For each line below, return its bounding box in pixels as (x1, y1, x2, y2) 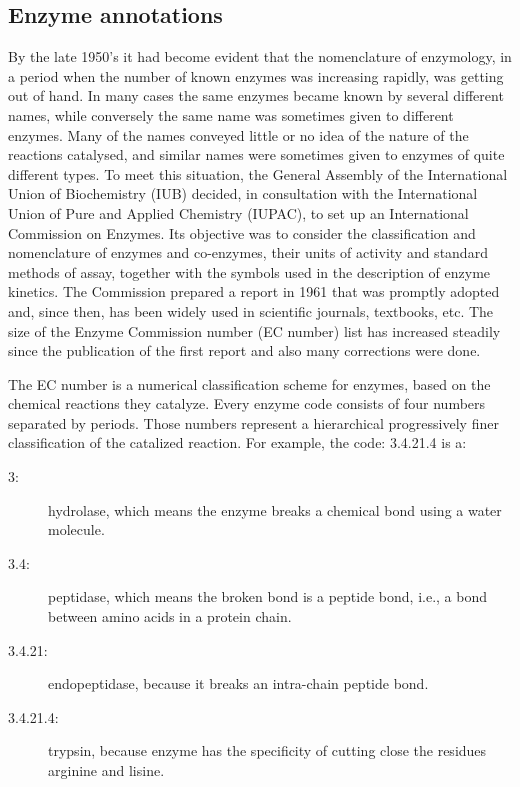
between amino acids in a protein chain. (48, 606, 292, 627)
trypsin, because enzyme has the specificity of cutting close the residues (48, 740, 487, 761)
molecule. (48, 519, 105, 540)
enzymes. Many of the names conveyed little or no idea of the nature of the (8, 124, 469, 145)
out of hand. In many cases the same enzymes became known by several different (8, 85, 504, 106)
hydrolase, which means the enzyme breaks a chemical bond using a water (48, 499, 502, 520)
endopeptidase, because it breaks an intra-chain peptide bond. (48, 673, 429, 694)
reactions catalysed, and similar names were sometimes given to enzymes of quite (8, 144, 505, 165)
